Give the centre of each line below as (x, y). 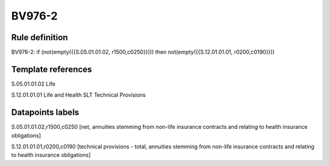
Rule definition (40, 37)
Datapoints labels (45, 112)
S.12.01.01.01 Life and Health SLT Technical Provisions (79, 95)
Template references (52, 69)
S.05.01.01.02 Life (34, 84)
